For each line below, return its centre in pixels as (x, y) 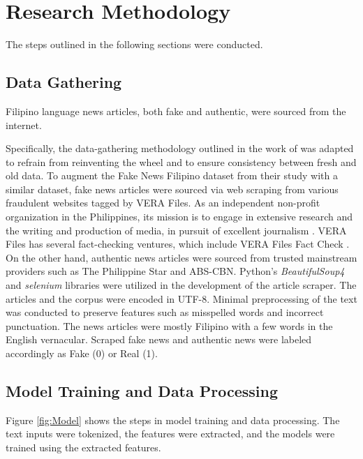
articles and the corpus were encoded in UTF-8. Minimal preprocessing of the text (181, 298)
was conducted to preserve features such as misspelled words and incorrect (165, 312)
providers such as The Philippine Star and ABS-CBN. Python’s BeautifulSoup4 (175, 271)
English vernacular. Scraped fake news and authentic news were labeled (159, 339)
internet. (24, 125)
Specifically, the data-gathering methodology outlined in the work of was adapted (180, 148)
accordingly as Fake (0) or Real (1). (82, 353)
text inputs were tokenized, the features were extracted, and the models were (170, 434)
